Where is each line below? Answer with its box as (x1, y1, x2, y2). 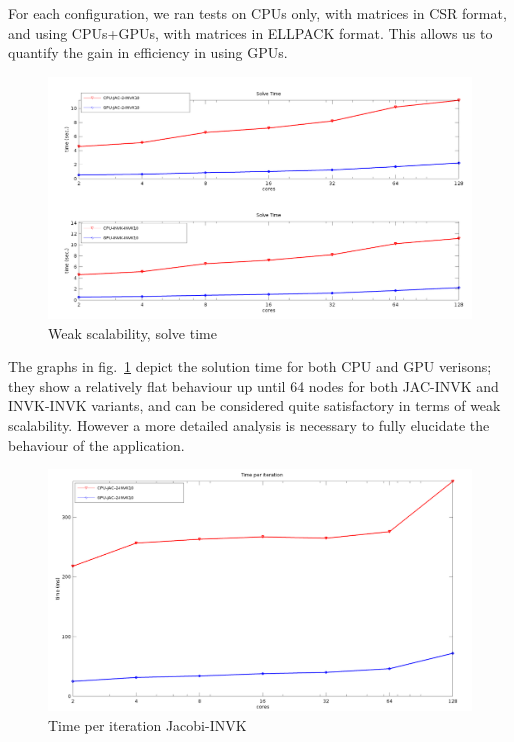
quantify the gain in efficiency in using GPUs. (8, 42, 288, 63)
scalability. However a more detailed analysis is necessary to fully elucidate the (8, 414, 490, 435)
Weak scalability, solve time (48, 322, 217, 343)
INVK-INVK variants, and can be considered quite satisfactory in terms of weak (8, 395, 501, 416)
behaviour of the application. (8, 434, 185, 455)
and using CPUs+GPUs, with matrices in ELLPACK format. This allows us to (8, 22, 493, 43)
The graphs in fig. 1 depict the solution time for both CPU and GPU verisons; (8, 356, 492, 377)
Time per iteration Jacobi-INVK (48, 714, 247, 735)
